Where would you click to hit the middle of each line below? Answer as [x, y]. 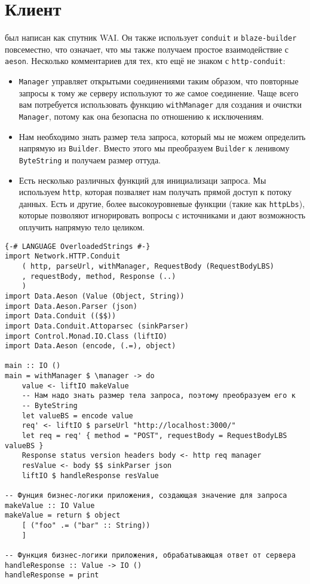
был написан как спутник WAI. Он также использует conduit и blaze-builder [151, 37]
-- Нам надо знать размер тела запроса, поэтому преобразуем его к [159, 396]
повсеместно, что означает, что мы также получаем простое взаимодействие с [147, 49]
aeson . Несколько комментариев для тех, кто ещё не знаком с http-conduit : [145, 61]
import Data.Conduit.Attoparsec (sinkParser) [97, 326]
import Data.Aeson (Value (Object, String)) [95, 296]
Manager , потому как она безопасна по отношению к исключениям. [141, 116]
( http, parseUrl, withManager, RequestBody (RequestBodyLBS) [148, 266]
